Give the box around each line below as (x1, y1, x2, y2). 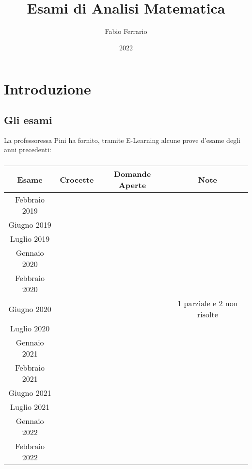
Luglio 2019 (10, 233, 50, 245)
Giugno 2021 (8, 387, 51, 399)
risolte (197, 309, 218, 320)
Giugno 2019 (8, 219, 51, 231)
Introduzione (4, 79, 91, 99)
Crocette (60, 173, 94, 185)
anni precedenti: (4, 144, 51, 155)
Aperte (118, 179, 146, 191)
